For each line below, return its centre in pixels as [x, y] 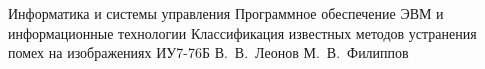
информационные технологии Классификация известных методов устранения [242, 32]
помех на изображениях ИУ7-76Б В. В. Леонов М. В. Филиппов [208, 52]
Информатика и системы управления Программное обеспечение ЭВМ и [226, 13]
